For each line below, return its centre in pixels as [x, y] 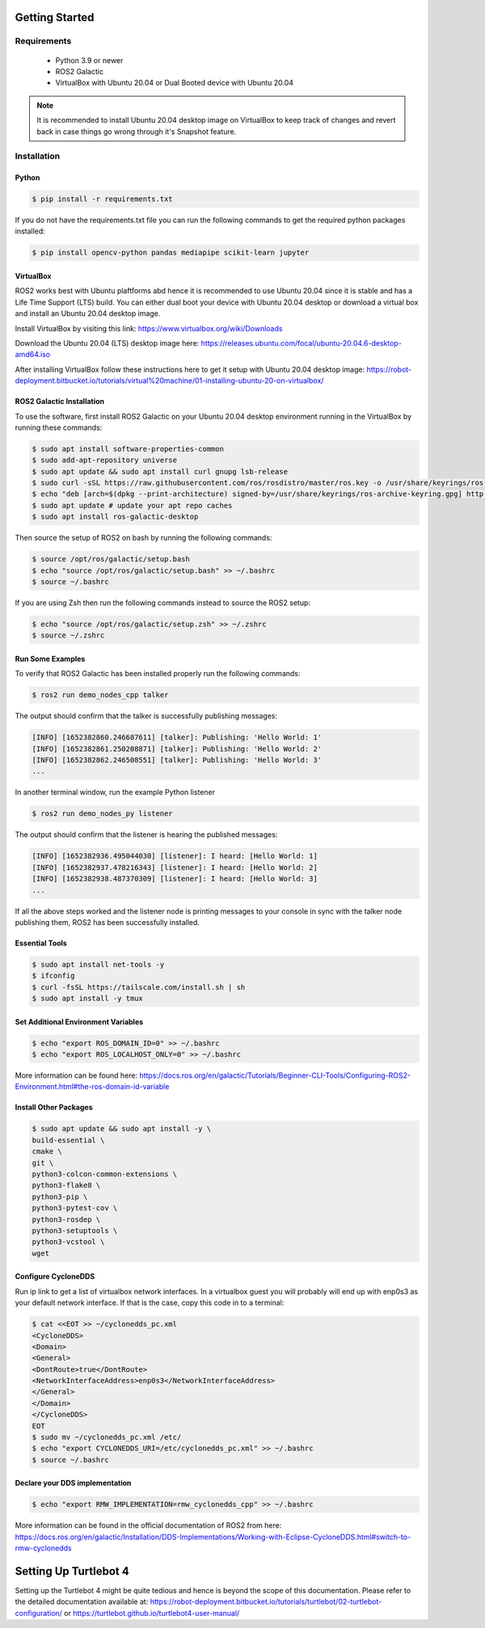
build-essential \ [68, 1140]
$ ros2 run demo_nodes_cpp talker [100, 695]
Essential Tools [41, 943]
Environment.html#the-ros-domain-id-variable [92, 1087]
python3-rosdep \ [66, 1219]
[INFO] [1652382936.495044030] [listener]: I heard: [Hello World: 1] [175, 856]
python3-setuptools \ [75, 1230]
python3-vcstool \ [68, 1242]
